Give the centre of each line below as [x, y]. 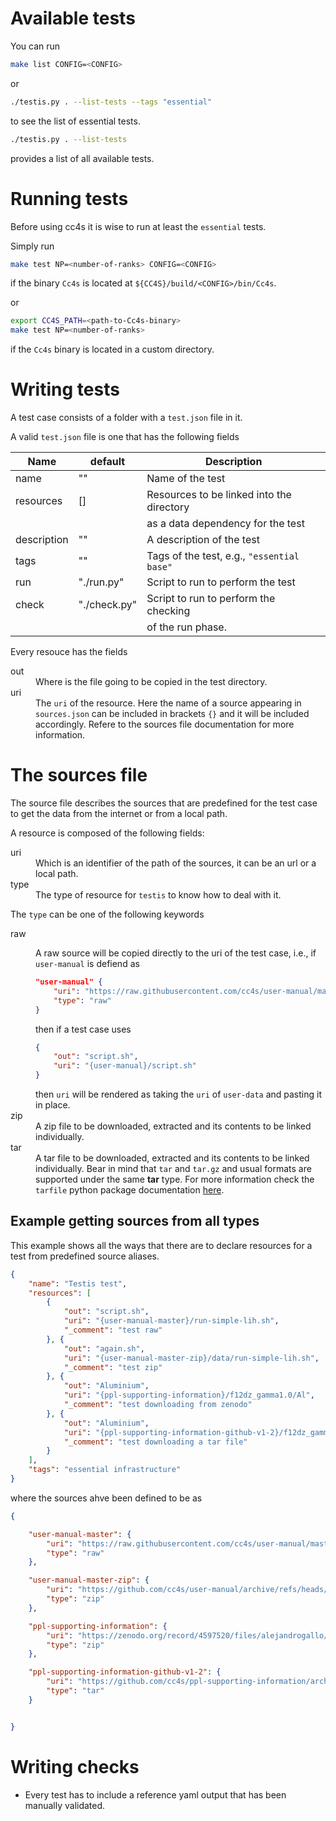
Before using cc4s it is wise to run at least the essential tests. [138, 226]
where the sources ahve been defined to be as [106, 1498]
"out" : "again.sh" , [104, 1348]
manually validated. [65, 1805]
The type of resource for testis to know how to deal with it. [158, 895]
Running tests [69, 198]
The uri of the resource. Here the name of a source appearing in [168, 703]
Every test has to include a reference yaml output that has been [155, 1794]
